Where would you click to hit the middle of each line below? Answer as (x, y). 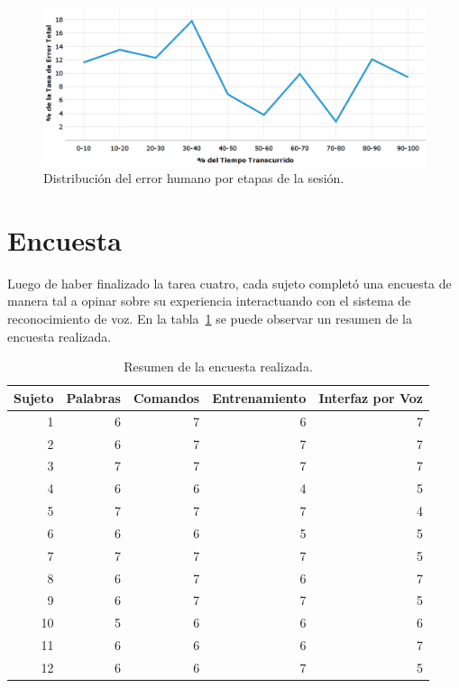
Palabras (93, 397)
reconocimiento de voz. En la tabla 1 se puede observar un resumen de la (210, 319)
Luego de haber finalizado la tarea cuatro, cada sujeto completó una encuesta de (229, 283)
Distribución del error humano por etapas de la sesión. (194, 178)
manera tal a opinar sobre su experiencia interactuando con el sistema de (209, 301)
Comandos (166, 397)
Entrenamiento (259, 397)
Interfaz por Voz (371, 397)
